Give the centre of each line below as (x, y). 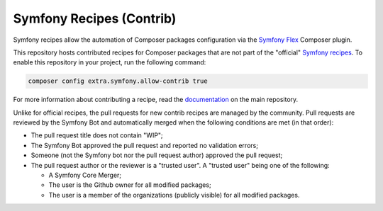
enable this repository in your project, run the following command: (110, 62)
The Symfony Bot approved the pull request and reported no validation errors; (145, 145)
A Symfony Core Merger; (85, 175)
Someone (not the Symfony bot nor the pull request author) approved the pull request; (157, 155)
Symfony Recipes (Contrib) (95, 18)
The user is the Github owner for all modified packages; (130, 185)
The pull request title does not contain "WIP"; (97, 135)
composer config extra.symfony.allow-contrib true (118, 81)
